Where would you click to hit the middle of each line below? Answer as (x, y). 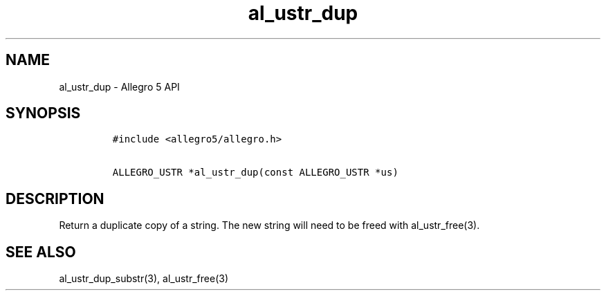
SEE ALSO (41, 252)
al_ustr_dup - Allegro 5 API (119, 86)
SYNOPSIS (43, 113)
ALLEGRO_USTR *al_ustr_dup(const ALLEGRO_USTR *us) (255, 173)
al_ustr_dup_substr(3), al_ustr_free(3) (144, 279)
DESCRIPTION (55, 198)
